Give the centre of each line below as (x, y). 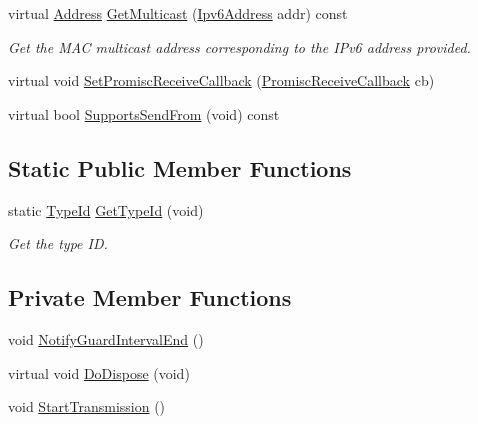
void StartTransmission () (87, 406)
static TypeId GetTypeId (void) (106, 209)
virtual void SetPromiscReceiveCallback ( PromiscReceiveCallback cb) (221, 80)
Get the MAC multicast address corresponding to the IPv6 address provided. (239, 46)
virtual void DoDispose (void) (99, 372)
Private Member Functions (150, 297)
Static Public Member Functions (180, 167)
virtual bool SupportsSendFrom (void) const (144, 113)
